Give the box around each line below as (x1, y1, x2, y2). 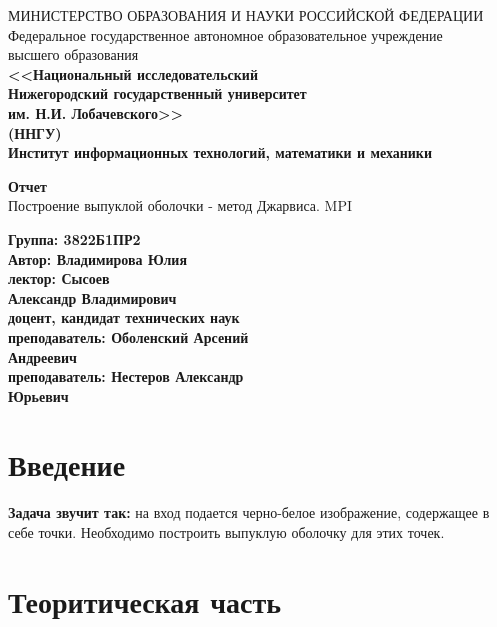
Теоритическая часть (8, 580, 281, 621)
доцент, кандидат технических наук (8, 307, 240, 328)
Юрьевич (8, 385, 69, 406)
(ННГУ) (8, 122, 62, 143)
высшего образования (8, 44, 139, 65)
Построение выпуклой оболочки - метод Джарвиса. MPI (8, 195, 353, 216)
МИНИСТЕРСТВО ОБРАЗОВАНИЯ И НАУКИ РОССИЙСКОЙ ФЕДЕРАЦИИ (8, 5, 484, 25)
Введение (8, 444, 126, 485)
